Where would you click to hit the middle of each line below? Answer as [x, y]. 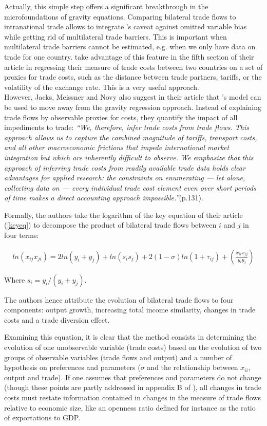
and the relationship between [193, 367]
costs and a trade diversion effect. [57, 319]
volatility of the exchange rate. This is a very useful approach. [102, 87]
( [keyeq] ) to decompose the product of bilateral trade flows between [110, 225]
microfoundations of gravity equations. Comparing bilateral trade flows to [120, 16]
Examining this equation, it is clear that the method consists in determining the [130, 337]
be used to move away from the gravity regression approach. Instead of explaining [133, 107]
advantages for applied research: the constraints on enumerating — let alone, [125, 178]
